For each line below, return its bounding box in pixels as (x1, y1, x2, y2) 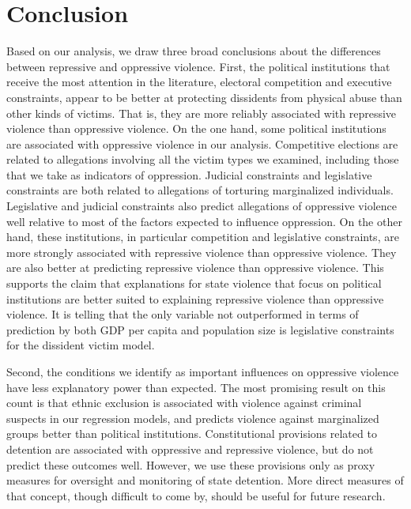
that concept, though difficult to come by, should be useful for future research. (6, 487, 386, 503)
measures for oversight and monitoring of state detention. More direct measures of (6, 472, 404, 488)
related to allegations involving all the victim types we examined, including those (6, 151, 399, 168)
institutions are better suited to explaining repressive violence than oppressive (6, 290, 384, 307)
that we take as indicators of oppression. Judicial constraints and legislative (6, 166, 372, 183)
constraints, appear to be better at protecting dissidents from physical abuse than (6, 89, 402, 105)
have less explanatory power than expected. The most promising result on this (6, 379, 386, 395)
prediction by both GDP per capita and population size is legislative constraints (6, 321, 394, 337)
